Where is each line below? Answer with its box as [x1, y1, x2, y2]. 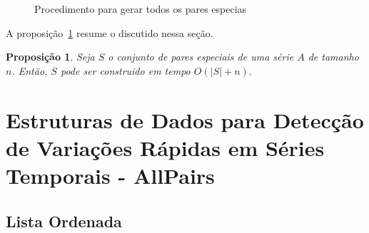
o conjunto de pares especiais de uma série [108, 49, 294, 64]
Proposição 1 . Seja [6, 49, 95, 64]
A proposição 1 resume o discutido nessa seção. [6, 25, 213, 40]
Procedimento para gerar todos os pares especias [34, 1, 247, 16]
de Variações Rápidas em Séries [6, 133, 325, 162]
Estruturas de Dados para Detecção [6, 105, 364, 134]
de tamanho [308, 49, 359, 64]
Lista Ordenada [6, 209, 122, 232]
